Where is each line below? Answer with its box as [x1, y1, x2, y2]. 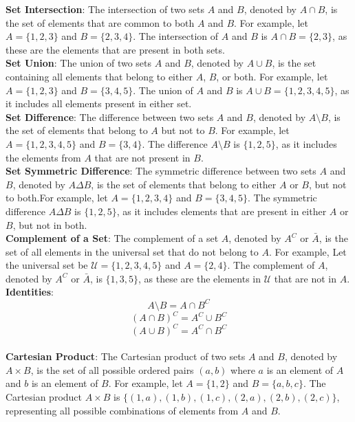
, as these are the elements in [138, 271, 261, 285]
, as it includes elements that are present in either [116, 203, 327, 218]
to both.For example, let [6, 190, 108, 205]
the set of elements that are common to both [6, 15, 195, 30]
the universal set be [6, 258, 88, 272]
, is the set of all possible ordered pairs [30, 362, 194, 377]
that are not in [274, 271, 337, 285]
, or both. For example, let [216, 69, 328, 83]
